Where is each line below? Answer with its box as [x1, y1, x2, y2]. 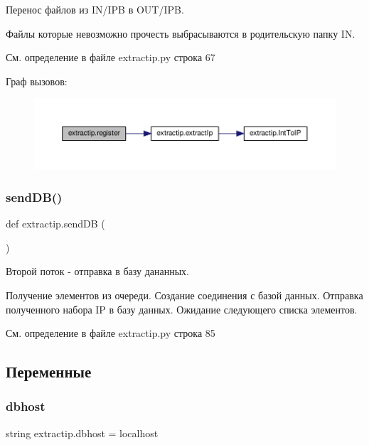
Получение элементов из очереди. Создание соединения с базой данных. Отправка [6, 287, 363, 302]
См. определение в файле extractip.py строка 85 [6, 326, 215, 341]
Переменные [6, 360, 92, 382]
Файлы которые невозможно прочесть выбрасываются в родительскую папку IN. [6, 26, 355, 41]
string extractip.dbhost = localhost [6, 425, 159, 440]
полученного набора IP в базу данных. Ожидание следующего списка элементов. [6, 301, 358, 316]
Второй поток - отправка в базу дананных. [6, 264, 190, 279]
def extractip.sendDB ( [6, 216, 105, 231]
